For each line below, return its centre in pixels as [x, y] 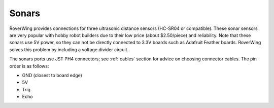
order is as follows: [29, 66]
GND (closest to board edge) [52, 75]
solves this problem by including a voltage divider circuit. [69, 49]
